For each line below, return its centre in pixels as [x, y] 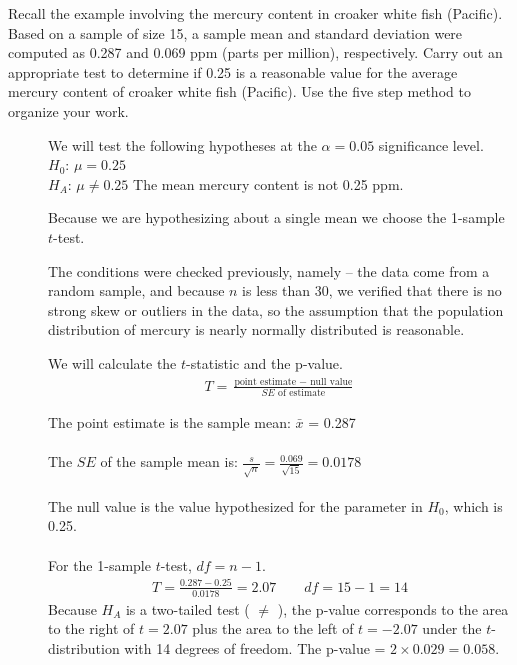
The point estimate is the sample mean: [169, 422]
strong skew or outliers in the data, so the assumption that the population [276, 309]
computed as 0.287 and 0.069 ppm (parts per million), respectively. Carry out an [255, 52]
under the [452, 628]
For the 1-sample [99, 564]
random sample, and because [136, 290]
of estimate [302, 393]
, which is [473, 505]
